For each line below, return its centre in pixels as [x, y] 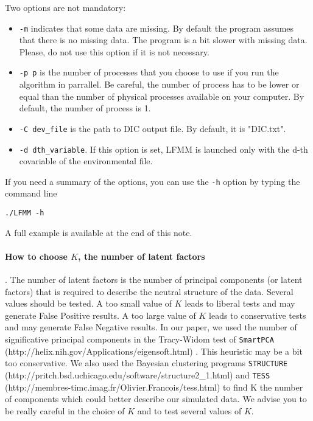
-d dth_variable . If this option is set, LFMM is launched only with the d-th [164, 149]
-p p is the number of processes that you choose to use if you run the [149, 72]
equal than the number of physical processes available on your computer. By [162, 96]
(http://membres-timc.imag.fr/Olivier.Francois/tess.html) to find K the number [154, 387]
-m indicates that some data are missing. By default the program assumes [156, 28]
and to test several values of [189, 410]
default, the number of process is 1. [85, 108]
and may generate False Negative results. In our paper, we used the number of [151, 327]
